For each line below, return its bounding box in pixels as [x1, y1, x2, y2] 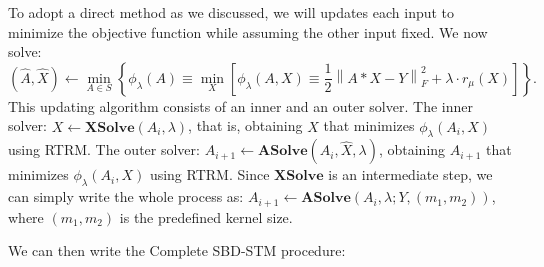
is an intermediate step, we [328, 164, 493, 185]
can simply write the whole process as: [8, 186, 244, 207]
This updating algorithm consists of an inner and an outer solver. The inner [8, 95, 473, 116]
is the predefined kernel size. [119, 206, 293, 227]
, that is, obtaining [188, 115, 303, 136]
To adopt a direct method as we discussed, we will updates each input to [8, 2, 455, 22]
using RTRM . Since [149, 164, 270, 185]
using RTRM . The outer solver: [8, 139, 200, 160]
